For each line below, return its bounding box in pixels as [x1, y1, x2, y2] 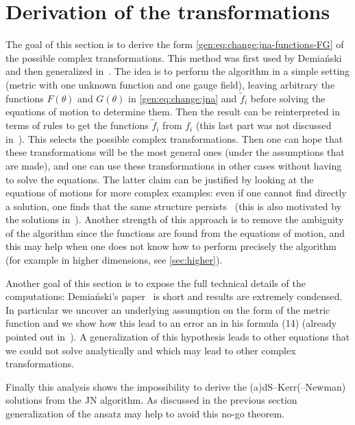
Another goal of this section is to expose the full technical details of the [5, 275, 306, 290]
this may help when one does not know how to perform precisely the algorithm [5, 239, 336, 253]
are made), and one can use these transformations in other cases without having [5, 158, 342, 172]
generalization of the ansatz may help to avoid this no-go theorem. [5, 406, 284, 420]
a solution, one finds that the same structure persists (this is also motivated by [5, 198, 342, 213]
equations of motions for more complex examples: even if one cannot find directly [5, 185, 347, 200]
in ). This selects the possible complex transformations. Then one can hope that [5, 131, 343, 146]
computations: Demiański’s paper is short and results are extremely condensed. [5, 289, 343, 303]
